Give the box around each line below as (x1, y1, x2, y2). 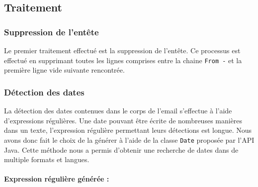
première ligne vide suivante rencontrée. (4, 65, 125, 75)
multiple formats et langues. (4, 154, 89, 165)
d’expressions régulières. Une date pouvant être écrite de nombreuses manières (4, 115, 243, 125)
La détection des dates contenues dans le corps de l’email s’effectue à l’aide (4, 105, 232, 116)
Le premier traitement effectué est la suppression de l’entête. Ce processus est (4, 45, 241, 55)
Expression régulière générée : (4, 174, 109, 184)
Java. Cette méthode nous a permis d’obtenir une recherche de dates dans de (4, 144, 239, 155)
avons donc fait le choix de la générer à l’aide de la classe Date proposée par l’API (4, 134, 255, 145)
